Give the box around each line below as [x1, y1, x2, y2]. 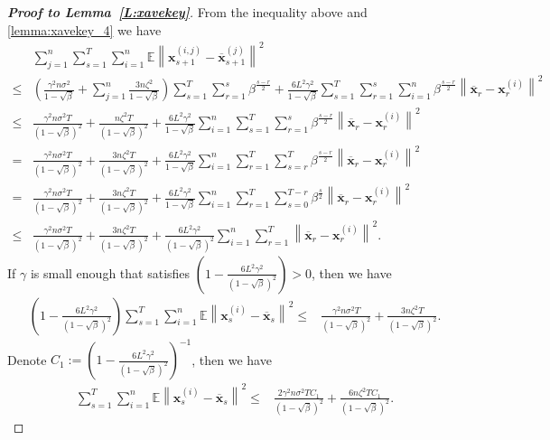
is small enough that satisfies [30, 263, 191, 282]
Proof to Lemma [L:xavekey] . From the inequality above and [7, 3, 368, 21]
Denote [7, 350, 47, 369]
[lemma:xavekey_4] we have [7, 20, 162, 39]
